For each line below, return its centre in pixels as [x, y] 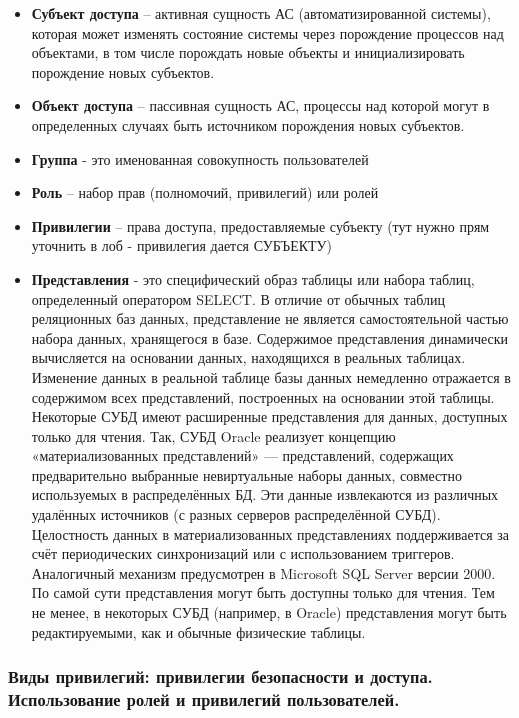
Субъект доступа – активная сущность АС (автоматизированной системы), [261, 13]
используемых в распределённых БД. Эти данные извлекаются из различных [265, 494]
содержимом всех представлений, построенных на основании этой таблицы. [263, 396]
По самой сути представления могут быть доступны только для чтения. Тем [263, 592]
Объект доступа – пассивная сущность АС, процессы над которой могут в [260, 105]
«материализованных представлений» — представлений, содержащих [242, 455]
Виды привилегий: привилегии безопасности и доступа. [220, 676]
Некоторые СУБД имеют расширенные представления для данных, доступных [269, 416]
